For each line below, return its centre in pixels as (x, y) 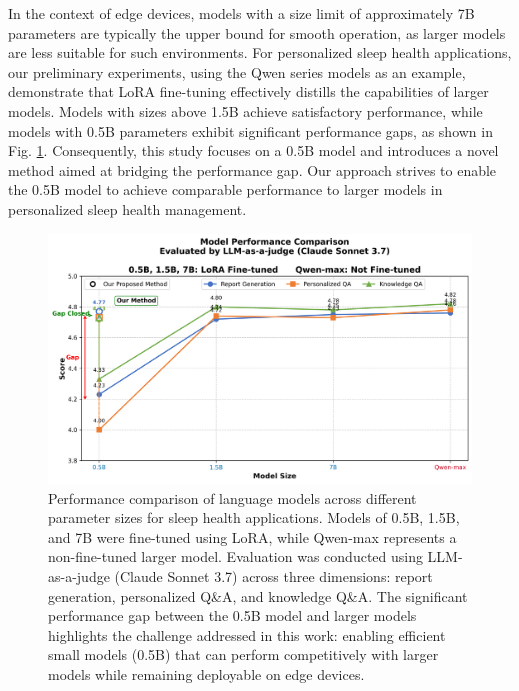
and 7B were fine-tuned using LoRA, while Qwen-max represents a (252, 536)
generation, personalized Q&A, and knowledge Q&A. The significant (258, 595)
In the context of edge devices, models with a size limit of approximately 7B (241, 13)
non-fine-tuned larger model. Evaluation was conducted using (235, 556)
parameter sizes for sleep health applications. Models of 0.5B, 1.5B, (254, 517)
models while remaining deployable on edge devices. (206, 673)
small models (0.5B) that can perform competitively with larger (243, 654)
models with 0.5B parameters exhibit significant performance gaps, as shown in (250, 130)
